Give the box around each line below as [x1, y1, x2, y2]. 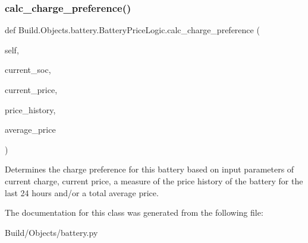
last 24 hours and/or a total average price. [5, 186, 159, 199]
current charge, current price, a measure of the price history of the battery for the [5, 174, 303, 187]
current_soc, [5, 63, 51, 76]
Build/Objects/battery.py [5, 226, 98, 238]
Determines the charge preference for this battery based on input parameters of [5, 163, 294, 175]
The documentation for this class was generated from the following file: [5, 206, 263, 219]
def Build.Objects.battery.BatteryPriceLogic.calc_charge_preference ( [5, 24, 260, 36]
